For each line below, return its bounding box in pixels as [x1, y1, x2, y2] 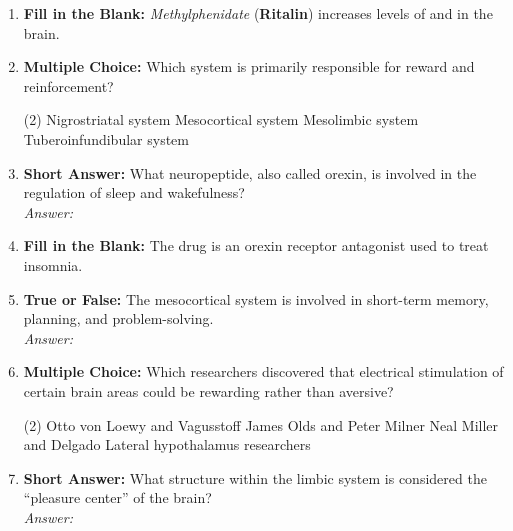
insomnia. [23, 254, 83, 275]
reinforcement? [23, 75, 114, 96]
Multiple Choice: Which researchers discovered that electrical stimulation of [23, 361, 504, 382]
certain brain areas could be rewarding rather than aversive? [23, 380, 394, 401]
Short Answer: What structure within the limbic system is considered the [23, 467, 487, 488]
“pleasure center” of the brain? [23, 487, 212, 508]
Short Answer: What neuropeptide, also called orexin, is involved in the [23, 162, 477, 183]
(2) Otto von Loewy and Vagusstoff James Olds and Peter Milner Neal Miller [23, 414, 499, 435]
